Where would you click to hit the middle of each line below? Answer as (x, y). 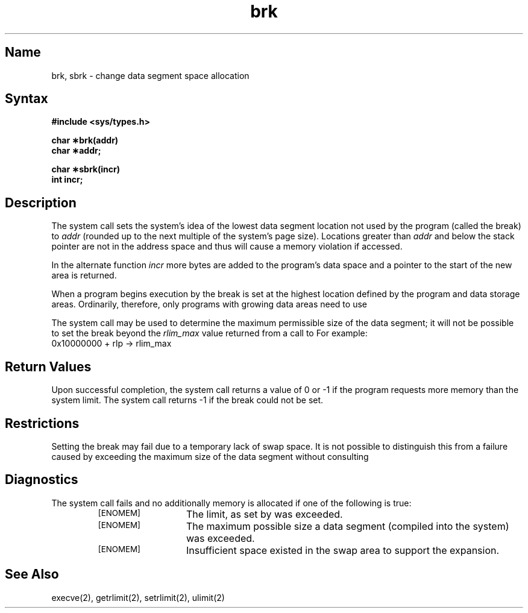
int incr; (67, 180)
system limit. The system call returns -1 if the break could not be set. (187, 400)
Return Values (48, 366)
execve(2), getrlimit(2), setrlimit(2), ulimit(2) (138, 597)
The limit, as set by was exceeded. (264, 514)
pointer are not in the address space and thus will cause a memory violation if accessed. (227, 247)
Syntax (27, 99)
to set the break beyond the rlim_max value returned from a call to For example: (209, 333)
